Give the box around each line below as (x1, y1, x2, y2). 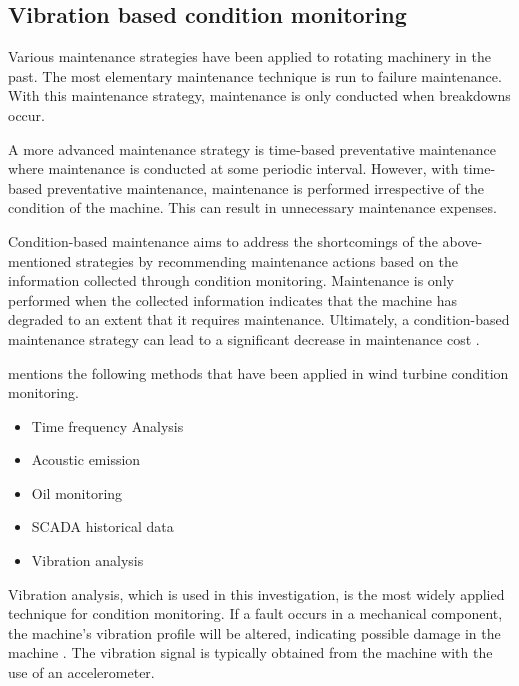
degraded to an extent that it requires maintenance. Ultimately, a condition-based (8, 309, 510, 330)
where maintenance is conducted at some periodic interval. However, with (8, 158, 459, 179)
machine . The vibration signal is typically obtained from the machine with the (8, 642, 493, 663)
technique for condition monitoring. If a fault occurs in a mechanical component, (8, 603, 503, 624)
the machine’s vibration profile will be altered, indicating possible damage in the (8, 622, 501, 643)
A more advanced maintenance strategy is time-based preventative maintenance (8, 138, 496, 159)
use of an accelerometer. (8, 662, 155, 683)
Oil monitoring (31, 482, 123, 503)
